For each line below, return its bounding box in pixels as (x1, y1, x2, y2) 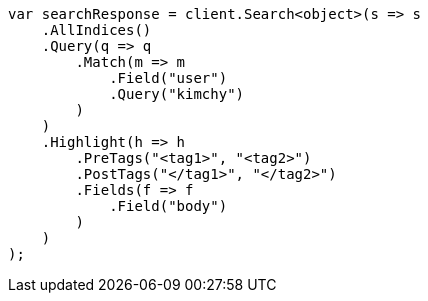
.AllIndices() (41, 22, 152, 38)
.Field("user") (109, 70, 228, 86)
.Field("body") (109, 198, 228, 214)
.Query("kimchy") (109, 86, 245, 102)
